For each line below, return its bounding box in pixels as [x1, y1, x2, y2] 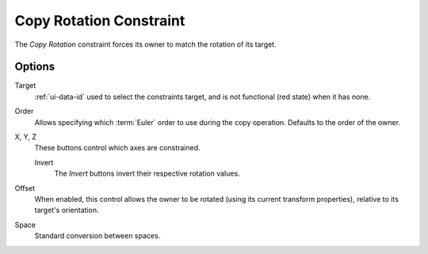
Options [14, 60, 55, 74]
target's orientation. [34, 206, 99, 215]
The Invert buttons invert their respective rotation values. [54, 169, 241, 178]
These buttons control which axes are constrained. [34, 143, 201, 153]
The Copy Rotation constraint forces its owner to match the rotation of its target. [14, 40, 277, 49]
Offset [14, 183, 36, 193]
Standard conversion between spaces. [34, 231, 161, 241]
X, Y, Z [14, 132, 37, 142]
